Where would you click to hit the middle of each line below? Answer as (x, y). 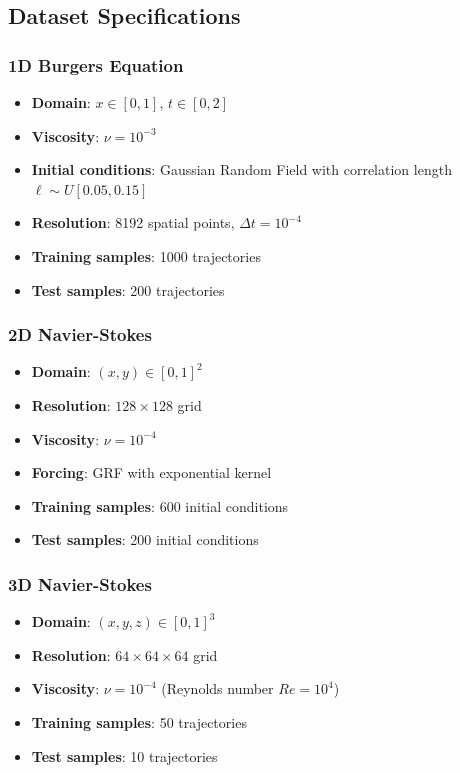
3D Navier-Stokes (80, 583)
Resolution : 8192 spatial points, (133, 222)
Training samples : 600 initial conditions (160, 505)
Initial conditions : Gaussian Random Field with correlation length (241, 169)
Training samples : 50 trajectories (139, 721)
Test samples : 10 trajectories (124, 755)
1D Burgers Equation (96, 64)
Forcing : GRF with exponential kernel (151, 472)
